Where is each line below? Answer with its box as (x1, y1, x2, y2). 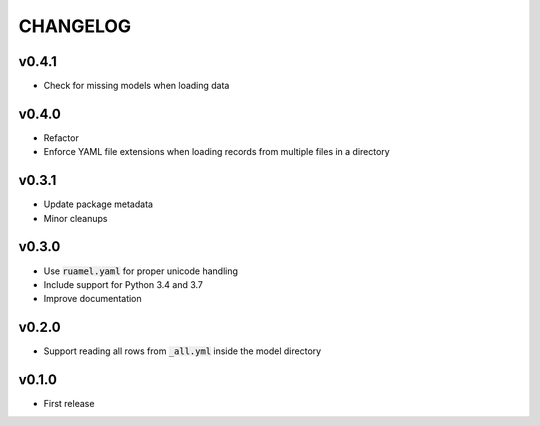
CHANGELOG (18, 15, 132, 37)
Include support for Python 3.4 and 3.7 (43, 278, 204, 290)
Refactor (43, 131, 79, 144)
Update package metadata (43, 198, 154, 210)
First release (43, 398, 95, 410)
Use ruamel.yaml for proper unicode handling (43, 265, 239, 277)
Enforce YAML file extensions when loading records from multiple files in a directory (43, 146, 390, 158)
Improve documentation (43, 293, 142, 305)
